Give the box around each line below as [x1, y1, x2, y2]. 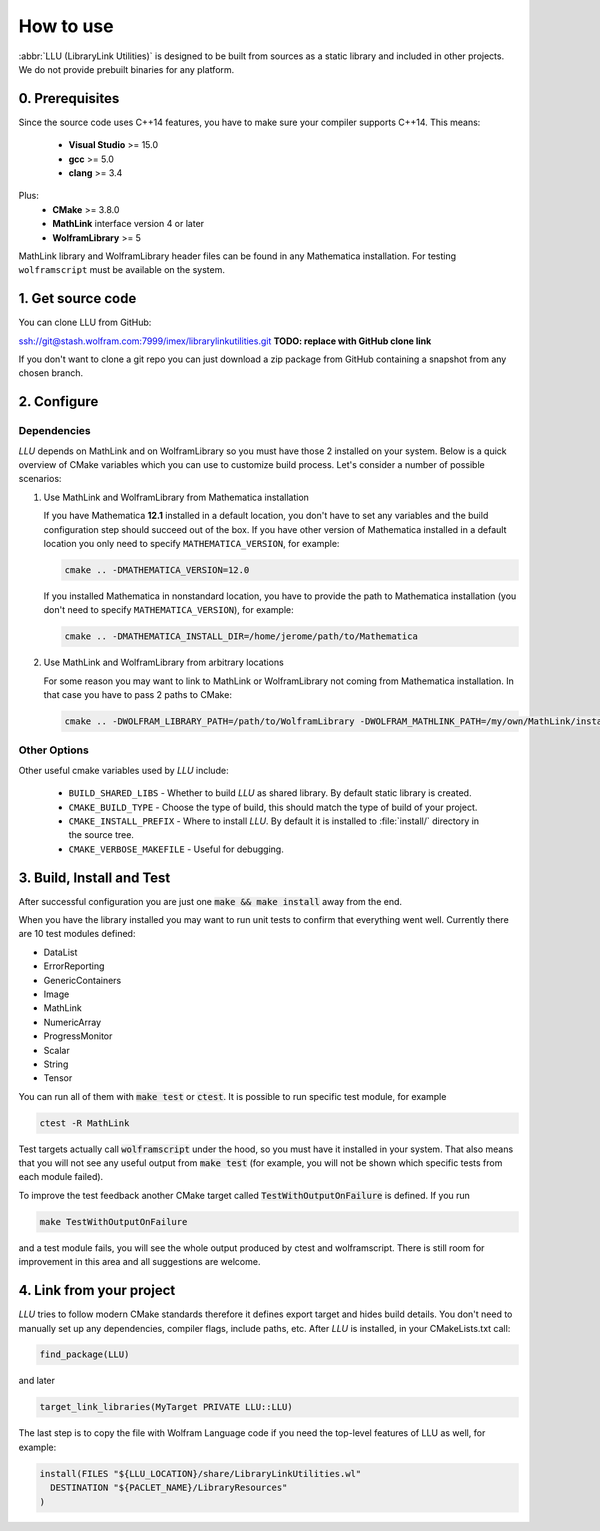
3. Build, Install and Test [18, 869, 171, 886]
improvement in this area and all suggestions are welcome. [18, 1256, 261, 1268]
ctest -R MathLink [39, 1117, 130, 1129]
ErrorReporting [43, 960, 105, 972]
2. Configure [18, 393, 99, 410]
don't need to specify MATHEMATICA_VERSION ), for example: [43, 604, 294, 616]
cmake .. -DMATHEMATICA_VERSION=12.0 [64, 564, 250, 575]
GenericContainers [43, 974, 122, 986]
